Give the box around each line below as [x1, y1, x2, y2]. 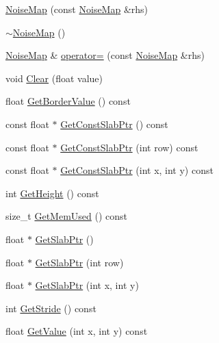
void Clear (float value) [5, 71, 103, 85]
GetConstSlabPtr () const [60, 116, 168, 131]
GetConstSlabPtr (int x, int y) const [60, 163, 214, 177]
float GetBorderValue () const [5, 94, 131, 108]
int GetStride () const [5, 301, 96, 315]
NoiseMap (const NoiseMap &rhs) [5, 2, 149, 16]
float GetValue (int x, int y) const [5, 324, 148, 338]
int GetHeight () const [5, 186, 99, 200]
